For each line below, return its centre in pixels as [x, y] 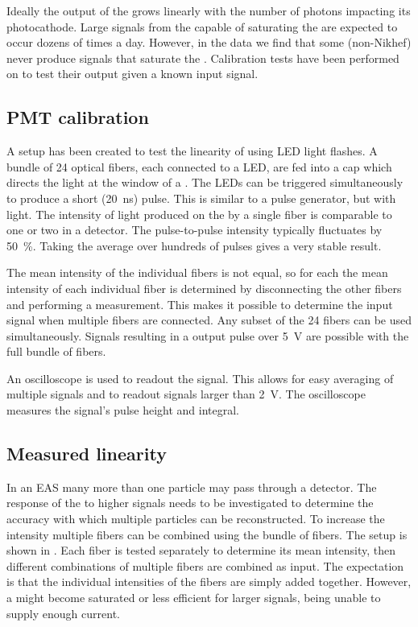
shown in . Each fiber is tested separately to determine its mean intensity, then [201, 550]
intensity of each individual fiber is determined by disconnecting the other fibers [204, 288]
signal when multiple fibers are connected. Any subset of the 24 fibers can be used [209, 320]
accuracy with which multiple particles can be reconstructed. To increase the [196, 519]
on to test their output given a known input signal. [132, 74]
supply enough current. [63, 613]
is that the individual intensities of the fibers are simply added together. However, [209, 582]
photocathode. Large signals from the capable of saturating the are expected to [202, 26]
